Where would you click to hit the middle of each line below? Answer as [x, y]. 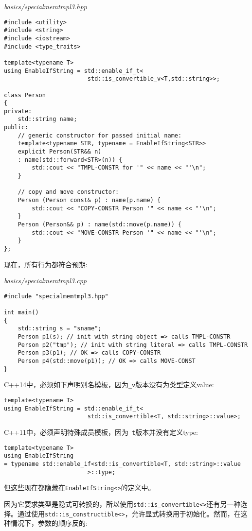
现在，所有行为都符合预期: [46, 264]
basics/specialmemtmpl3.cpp [45, 281]
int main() [21, 313]
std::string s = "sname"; [60, 329]
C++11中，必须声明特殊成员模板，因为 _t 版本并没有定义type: [101, 432]
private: [18, 111]
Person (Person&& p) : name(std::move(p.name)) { [100, 224]
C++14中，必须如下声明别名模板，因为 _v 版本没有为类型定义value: [109, 385]
